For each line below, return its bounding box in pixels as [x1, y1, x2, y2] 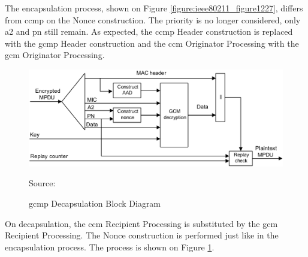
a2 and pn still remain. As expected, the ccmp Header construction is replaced [5, 25, 293, 38]
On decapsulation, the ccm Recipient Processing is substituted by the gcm [5, 217, 278, 229]
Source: [29, 177, 56, 189]
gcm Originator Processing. [5, 49, 105, 61]
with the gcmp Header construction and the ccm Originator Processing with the [5, 37, 299, 49]
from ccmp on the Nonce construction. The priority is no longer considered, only [5, 13, 301, 26]
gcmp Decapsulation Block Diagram [29, 197, 161, 210]
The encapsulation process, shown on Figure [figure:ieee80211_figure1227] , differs [5, 2, 303, 14]
